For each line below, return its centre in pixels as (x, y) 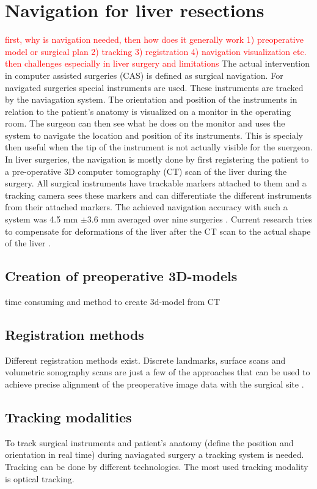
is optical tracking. (40, 478)
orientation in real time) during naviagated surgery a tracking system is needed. (155, 454)
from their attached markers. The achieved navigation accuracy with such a (146, 207)
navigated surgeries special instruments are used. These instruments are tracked (154, 87)
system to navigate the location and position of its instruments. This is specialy (154, 135)
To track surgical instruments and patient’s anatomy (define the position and (149, 442)
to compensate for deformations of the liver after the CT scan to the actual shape (158, 231)
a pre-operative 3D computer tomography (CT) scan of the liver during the (146, 171)
